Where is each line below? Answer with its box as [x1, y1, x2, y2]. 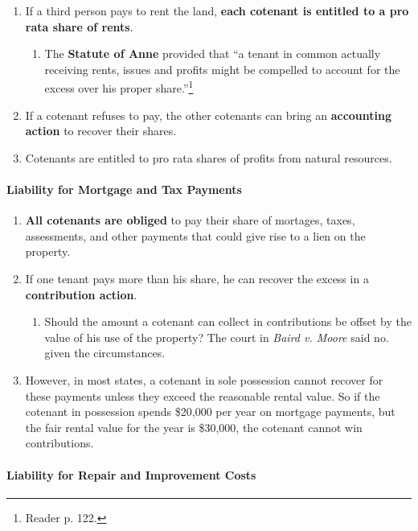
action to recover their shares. [25, 122, 177, 139]
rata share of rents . [25, 18, 133, 35]
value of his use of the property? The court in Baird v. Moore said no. [44, 328, 389, 345]
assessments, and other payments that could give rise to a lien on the [25, 227, 366, 244]
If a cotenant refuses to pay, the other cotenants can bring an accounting [25, 106, 392, 123]
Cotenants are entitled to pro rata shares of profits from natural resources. [25, 149, 392, 166]
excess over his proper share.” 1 [44, 77, 194, 97]
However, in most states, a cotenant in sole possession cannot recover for [25, 371, 383, 388]
